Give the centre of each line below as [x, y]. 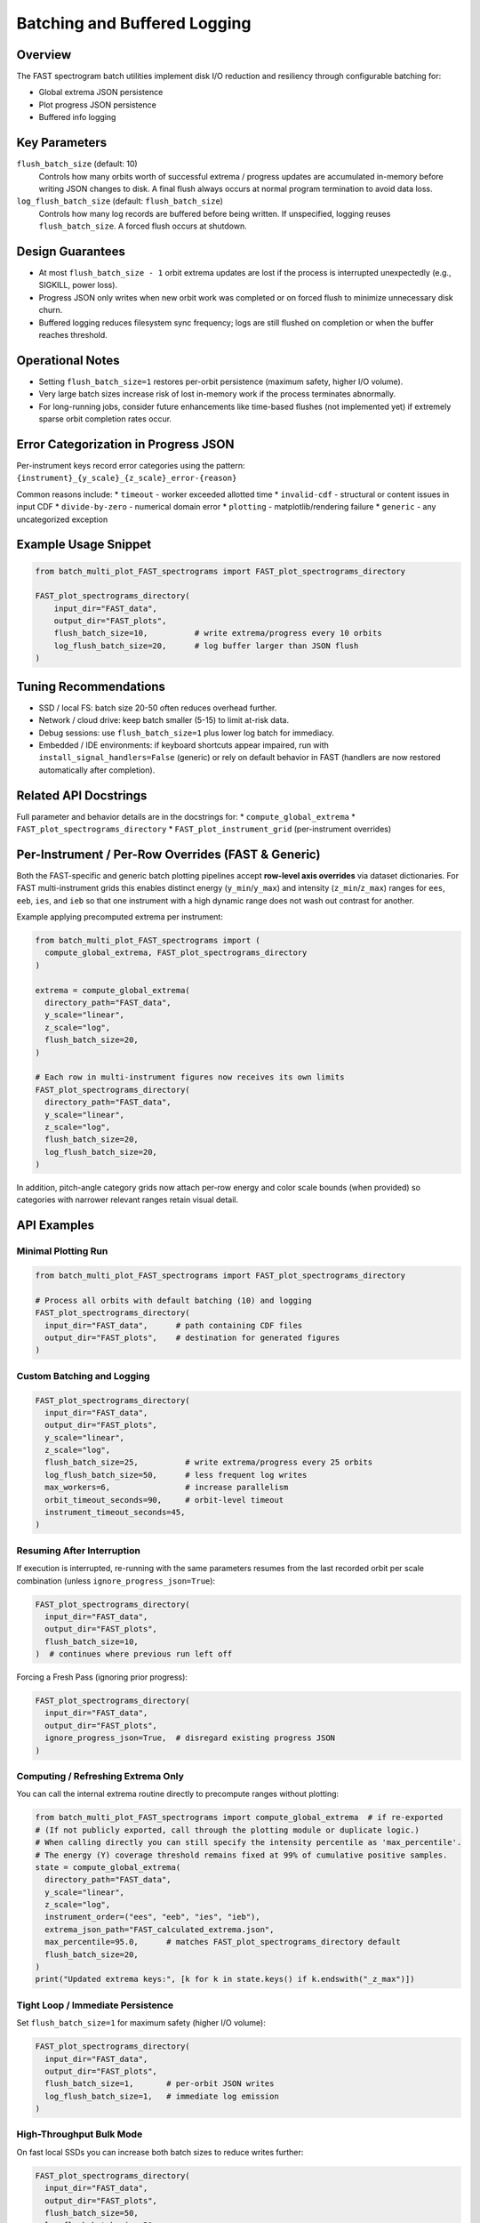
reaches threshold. [73, 334]
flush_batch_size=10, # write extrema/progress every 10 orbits [218, 633]
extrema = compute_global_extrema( [112, 990]
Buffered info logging [77, 117]
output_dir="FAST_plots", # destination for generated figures [192, 1337]
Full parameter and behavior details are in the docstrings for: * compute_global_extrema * [186, 816]
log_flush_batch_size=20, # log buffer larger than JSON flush [206, 646]
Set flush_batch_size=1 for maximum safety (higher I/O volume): [141, 2023]
